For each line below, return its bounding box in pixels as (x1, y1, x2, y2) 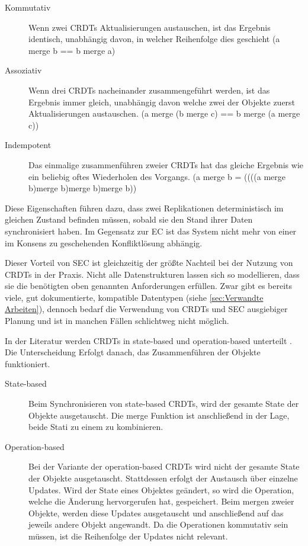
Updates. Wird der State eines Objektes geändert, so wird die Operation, (28, 483, 294, 496)
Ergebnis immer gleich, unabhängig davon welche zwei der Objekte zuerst (28, 95, 296, 108)
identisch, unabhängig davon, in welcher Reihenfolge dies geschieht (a (28, 33, 280, 45)
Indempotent (5, 139, 52, 151)
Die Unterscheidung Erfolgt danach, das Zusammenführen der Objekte (5, 346, 261, 358)
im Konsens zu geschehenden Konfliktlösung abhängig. (5, 236, 203, 249)
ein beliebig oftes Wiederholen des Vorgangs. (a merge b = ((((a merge (28, 170, 285, 182)
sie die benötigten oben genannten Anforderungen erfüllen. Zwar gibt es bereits (5, 280, 293, 292)
